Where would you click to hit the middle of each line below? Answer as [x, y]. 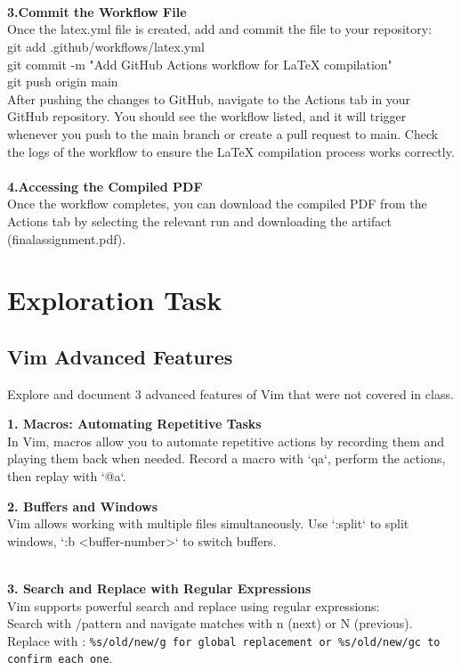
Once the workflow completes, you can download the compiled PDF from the [217, 204]
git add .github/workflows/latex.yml [106, 46]
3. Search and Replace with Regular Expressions [159, 588]
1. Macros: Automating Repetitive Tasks [134, 424]
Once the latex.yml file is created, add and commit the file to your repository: [220, 29]
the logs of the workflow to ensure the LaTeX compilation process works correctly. [231, 151]
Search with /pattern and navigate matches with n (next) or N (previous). [210, 623]
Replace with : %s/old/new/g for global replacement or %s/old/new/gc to [224, 640]
